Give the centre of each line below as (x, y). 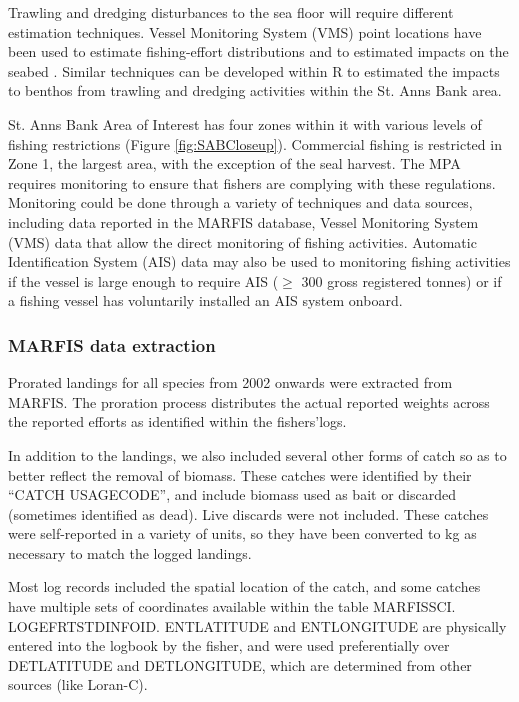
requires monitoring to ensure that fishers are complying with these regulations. (252, 182)
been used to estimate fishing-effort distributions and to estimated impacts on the (258, 51)
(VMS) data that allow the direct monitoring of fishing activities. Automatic (242, 241)
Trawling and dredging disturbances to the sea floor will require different (231, 12)
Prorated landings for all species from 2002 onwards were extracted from (230, 382)
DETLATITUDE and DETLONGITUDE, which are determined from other (240, 664)
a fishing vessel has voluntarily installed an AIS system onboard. (205, 300)
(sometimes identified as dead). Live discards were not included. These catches (248, 513)
